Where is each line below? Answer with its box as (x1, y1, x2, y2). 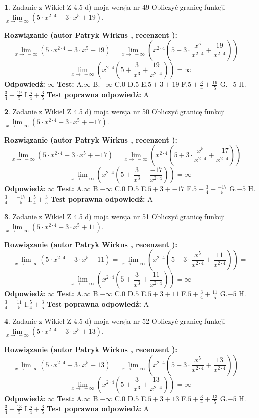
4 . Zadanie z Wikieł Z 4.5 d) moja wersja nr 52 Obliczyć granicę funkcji (4, 316, 225, 326)
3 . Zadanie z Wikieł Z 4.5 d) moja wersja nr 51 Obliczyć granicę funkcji (4, 211, 225, 222)
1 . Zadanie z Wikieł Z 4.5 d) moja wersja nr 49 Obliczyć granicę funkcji (4, 2, 225, 12)
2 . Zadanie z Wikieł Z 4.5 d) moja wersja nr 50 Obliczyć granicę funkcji (4, 106, 225, 117)
